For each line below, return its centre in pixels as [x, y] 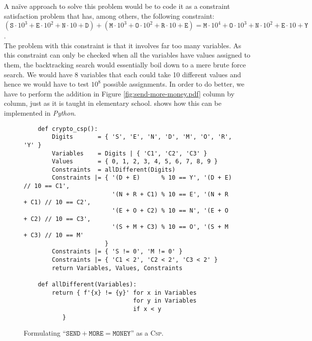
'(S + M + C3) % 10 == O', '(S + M [170, 227]
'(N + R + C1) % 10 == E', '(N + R [170, 194]
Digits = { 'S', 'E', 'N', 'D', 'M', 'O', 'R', [142, 137]
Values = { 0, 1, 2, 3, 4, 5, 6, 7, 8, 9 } [135, 162]
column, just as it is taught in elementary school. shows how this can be [113, 103]
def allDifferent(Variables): [87, 284]
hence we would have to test [47, 84]
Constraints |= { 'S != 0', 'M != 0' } [117, 252]
